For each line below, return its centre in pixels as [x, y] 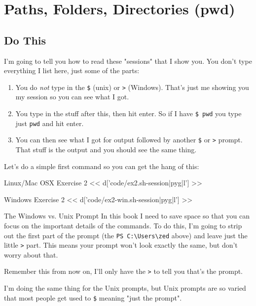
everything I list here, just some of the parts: [72, 70]
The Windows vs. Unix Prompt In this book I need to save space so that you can [127, 216]
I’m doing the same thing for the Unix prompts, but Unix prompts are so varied [125, 288]
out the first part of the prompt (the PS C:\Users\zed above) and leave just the [126, 235]
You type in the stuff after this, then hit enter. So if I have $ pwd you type [128, 113]
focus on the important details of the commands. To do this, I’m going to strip [123, 225]
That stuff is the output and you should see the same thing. [106, 149]
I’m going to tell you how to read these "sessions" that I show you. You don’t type [128, 61]
